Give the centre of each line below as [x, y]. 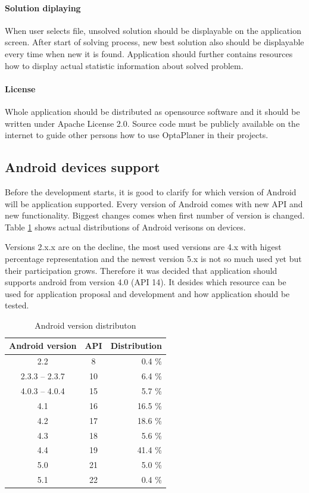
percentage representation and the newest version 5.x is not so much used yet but [153, 258]
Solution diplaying [43, 7]
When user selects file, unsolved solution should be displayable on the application [153, 30]
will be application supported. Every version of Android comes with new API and [154, 203]
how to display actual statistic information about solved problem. [124, 65]
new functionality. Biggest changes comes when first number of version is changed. [155, 215]
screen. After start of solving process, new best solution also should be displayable [154, 42]
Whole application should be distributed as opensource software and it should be [152, 111]
